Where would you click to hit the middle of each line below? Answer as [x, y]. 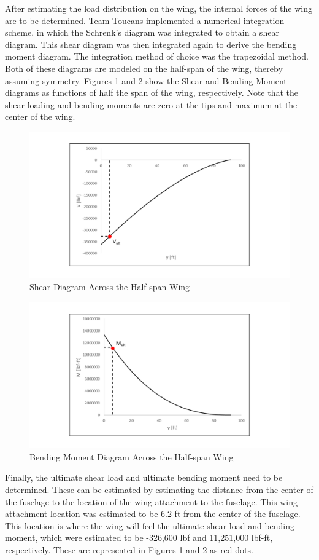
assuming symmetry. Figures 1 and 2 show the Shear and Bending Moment [146, 80]
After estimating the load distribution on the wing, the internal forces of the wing [159, 8]
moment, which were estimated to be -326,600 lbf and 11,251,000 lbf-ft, [139, 538]
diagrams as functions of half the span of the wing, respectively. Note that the [152, 93]
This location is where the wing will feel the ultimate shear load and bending [150, 525]
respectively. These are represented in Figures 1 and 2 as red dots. [129, 549]
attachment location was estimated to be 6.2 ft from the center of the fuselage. [153, 514]
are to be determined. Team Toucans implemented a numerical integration [145, 20]
